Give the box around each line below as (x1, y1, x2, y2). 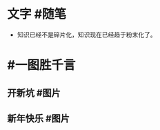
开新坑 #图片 (7, 87, 61, 99)
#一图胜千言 (7, 57, 76, 73)
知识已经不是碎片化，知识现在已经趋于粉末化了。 (17, 30, 157, 39)
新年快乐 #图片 (7, 112, 70, 124)
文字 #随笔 (7, 6, 67, 22)
